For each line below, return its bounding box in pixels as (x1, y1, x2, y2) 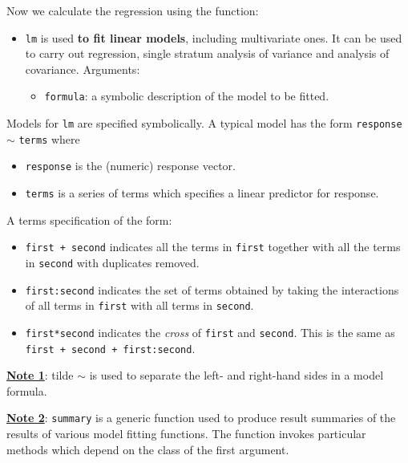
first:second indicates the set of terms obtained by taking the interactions (25, 281, 399, 298)
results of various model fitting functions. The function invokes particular (6, 425, 366, 442)
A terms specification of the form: (6, 211, 172, 228)
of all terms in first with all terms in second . (25, 297, 254, 314)
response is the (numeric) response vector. (25, 157, 236, 174)
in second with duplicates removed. (25, 254, 200, 270)
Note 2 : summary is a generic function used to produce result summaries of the (6, 409, 396, 426)
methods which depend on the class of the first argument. (6, 441, 289, 457)
